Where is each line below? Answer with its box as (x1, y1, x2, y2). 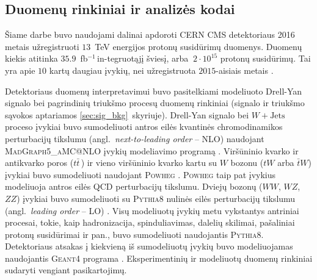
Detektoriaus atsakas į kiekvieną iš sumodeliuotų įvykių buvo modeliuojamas (5, 240, 293, 253)
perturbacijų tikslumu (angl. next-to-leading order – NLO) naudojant (5, 132, 264, 145)
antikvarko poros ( (5, 156, 74, 169)
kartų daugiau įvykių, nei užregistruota (49, 63, 196, 76)
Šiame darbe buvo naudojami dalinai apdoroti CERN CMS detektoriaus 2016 (5, 28, 295, 41)
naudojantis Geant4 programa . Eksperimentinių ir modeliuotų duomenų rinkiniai (5, 251, 313, 264)
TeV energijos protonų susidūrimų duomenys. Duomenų (95, 40, 302, 52)
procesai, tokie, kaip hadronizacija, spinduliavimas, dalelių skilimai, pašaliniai (5, 216, 295, 229)
